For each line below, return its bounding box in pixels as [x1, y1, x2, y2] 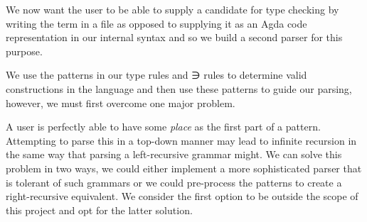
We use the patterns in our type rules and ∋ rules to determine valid [6, 67, 307, 82]
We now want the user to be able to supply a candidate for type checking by [6, 1, 339, 16]
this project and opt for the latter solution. [6, 202, 193, 217]
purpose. [6, 43, 43, 58]
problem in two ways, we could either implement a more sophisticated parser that [6, 160, 362, 175]
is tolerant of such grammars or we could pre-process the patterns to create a [6, 174, 342, 189]
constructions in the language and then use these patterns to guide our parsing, [6, 81, 352, 96]
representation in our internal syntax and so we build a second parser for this [6, 30, 343, 45]
